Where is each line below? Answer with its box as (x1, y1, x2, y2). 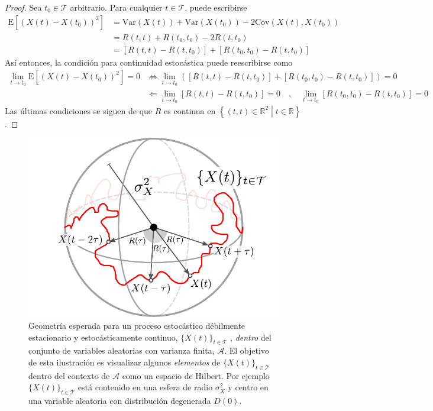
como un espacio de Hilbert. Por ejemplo (122, 369, 270, 381)
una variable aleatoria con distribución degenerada (28, 394, 211, 407)
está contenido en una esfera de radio (77, 381, 213, 393)
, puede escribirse (185, 1, 247, 13)
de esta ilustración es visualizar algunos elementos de (28, 356, 221, 368)
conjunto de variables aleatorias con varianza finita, (28, 344, 215, 357)
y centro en (228, 381, 269, 393)
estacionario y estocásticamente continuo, (28, 331, 178, 343)
